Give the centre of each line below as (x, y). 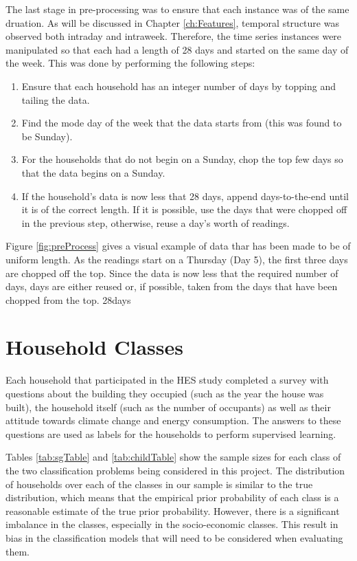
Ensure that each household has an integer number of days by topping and (179, 86)
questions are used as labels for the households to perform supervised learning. (171, 433)
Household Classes (94, 347)
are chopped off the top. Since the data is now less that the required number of (172, 273)
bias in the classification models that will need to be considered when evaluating (174, 537)
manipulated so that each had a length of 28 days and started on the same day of (177, 49)
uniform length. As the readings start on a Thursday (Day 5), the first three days (177, 259)
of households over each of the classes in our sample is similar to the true (159, 484)
